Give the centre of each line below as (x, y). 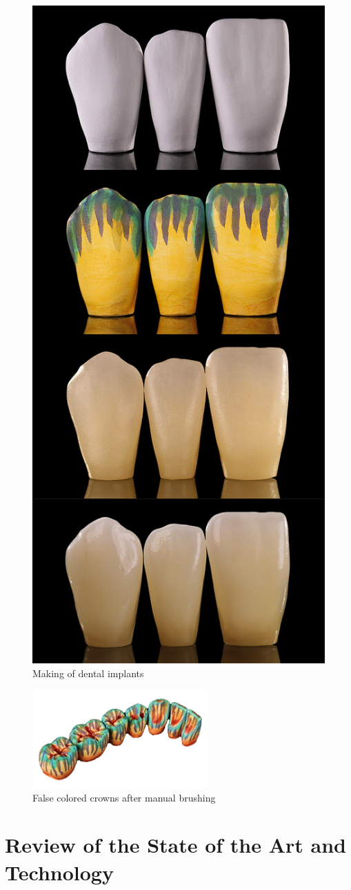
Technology (59, 872)
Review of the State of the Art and (176, 845)
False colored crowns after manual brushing (124, 797)
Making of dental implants (88, 673)
